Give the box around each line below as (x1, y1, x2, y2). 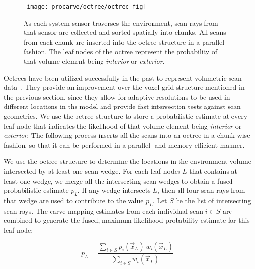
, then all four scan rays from (157, 185, 245, 195)
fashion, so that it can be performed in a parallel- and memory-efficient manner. (4, 139, 245, 150)
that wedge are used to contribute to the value (4, 195, 144, 205)
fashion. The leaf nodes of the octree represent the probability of (24, 46, 218, 56)
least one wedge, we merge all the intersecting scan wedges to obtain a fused (4, 175, 233, 186)
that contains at (189, 165, 238, 176)
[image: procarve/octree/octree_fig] (24, 3, 147, 10)
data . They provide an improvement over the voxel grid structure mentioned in (4, 82, 245, 92)
